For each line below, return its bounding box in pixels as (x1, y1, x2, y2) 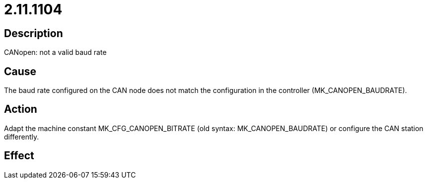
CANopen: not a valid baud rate (4, 48, 107, 57)
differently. (4, 132, 39, 141)
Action (4, 103, 37, 116)
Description (4, 27, 63, 40)
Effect (4, 149, 34, 162)
